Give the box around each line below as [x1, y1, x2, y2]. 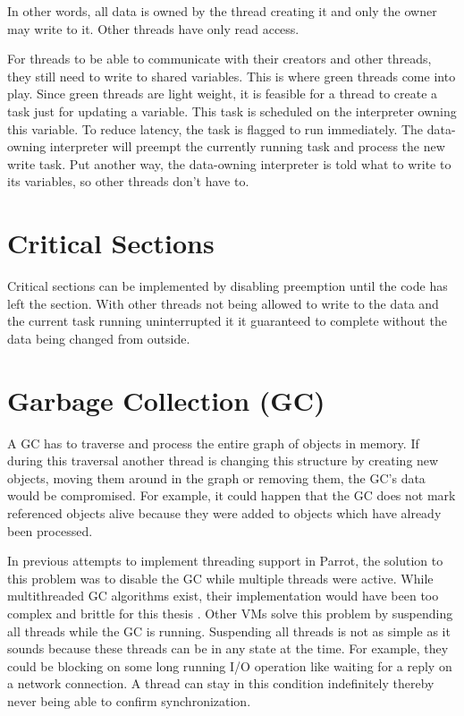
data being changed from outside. [7, 328, 190, 347]
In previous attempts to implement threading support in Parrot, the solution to [7, 551, 443, 570]
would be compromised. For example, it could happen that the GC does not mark [7, 486, 456, 505]
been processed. [7, 521, 93, 540]
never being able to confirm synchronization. [7, 691, 251, 710]
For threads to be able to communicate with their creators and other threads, [7, 49, 432, 68]
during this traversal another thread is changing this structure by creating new [7, 451, 439, 470]
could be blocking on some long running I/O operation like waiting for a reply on [7, 656, 452, 675]
